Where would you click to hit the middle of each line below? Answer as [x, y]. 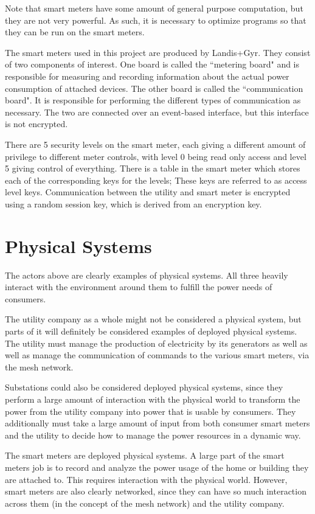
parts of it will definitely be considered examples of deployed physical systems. [151, 331]
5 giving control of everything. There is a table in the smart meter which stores [153, 168]
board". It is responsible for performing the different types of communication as [153, 100]
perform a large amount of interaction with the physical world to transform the [153, 399]
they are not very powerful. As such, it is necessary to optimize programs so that [156, 20]
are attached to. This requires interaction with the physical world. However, [146, 479]
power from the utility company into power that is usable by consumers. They [151, 411]
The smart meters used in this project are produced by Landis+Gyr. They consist [158, 52]
